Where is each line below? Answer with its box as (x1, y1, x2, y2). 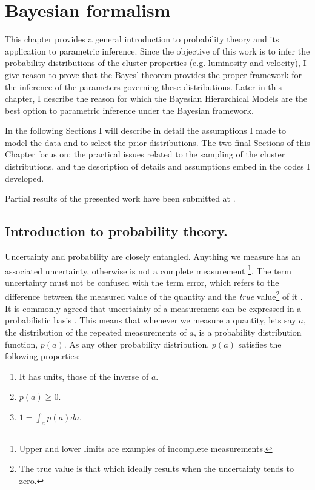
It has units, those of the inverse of (19, 369, 149, 382)
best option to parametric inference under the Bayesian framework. (5, 104, 254, 116)
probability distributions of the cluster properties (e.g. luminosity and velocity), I (5, 56, 307, 69)
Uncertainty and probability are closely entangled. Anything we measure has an (5, 250, 301, 263)
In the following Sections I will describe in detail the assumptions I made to (5, 124, 286, 137)
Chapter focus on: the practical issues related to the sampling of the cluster (5, 148, 285, 161)
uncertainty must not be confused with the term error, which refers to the (5, 276, 279, 288)
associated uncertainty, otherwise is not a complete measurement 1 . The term (5, 262, 291, 277)
